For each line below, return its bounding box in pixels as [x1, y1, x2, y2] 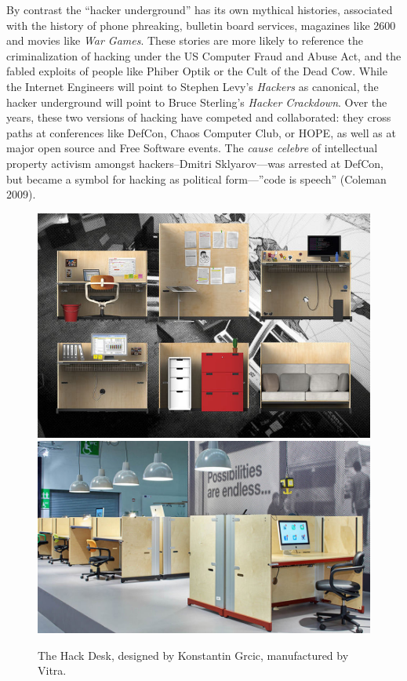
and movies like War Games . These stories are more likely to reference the [6, 32, 363, 49]
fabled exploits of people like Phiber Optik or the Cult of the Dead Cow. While [6, 63, 387, 79]
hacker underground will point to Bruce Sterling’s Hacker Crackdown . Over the [6, 93, 387, 110]
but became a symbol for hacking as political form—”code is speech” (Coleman [6, 170, 387, 187]
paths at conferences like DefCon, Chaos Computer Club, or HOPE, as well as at [6, 124, 396, 140]
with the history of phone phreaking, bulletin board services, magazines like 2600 [6, 16, 396, 33]
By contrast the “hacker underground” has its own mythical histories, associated [6, 2, 393, 17]
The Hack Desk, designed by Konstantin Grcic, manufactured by [38, 646, 349, 663]
